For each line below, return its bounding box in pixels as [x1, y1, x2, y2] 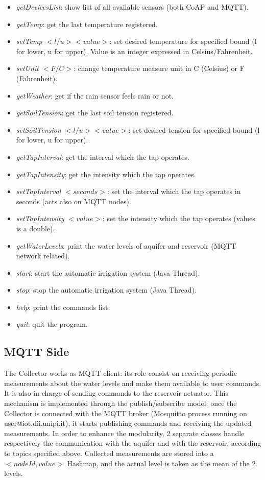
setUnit [16, 63, 39, 74]
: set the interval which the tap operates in [107, 186, 241, 197]
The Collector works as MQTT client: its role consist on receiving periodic [4, 368, 237, 378]
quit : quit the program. [16, 319, 88, 329]
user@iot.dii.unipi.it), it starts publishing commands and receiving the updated [4, 418, 252, 428]
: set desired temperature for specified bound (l [109, 36, 257, 46]
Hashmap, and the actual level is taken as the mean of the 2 [67, 458, 256, 468]
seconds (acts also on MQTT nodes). [16, 196, 131, 206]
